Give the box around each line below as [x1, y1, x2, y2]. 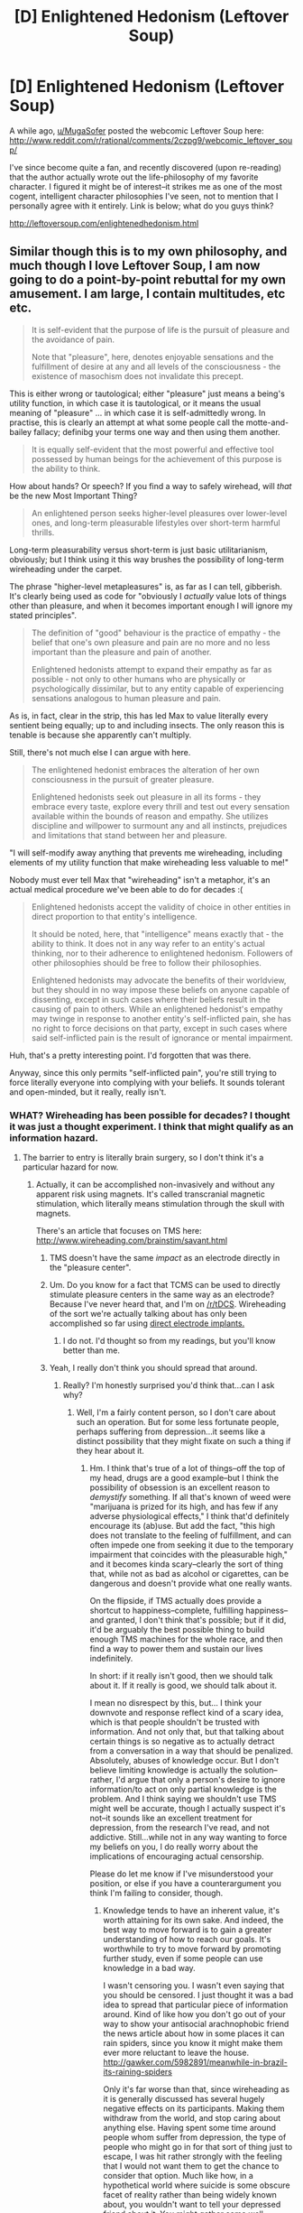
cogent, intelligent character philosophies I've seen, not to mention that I [9, 190, 279, 201]
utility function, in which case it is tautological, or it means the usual [9, 397, 262, 408]
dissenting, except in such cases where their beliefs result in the [31, 994, 271, 1005]
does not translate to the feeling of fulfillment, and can [89, 1530, 291, 1541]
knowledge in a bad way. [103, 1963, 196, 1974]
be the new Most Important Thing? [9, 490, 138, 501]
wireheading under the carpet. [9, 563, 123, 574]
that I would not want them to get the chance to [103, 2161, 280, 2171]
